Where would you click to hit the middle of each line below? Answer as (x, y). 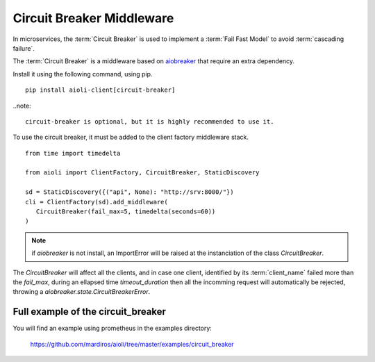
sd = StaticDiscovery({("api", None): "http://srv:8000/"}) (130, 192)
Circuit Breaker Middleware (93, 18)
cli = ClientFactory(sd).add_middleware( (97, 202)
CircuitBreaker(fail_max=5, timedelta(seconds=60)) (126, 212)
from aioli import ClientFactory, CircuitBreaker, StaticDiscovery (142, 173)
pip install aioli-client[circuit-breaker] (100, 90)
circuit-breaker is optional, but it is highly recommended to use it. (150, 121)
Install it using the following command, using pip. (83, 74)
